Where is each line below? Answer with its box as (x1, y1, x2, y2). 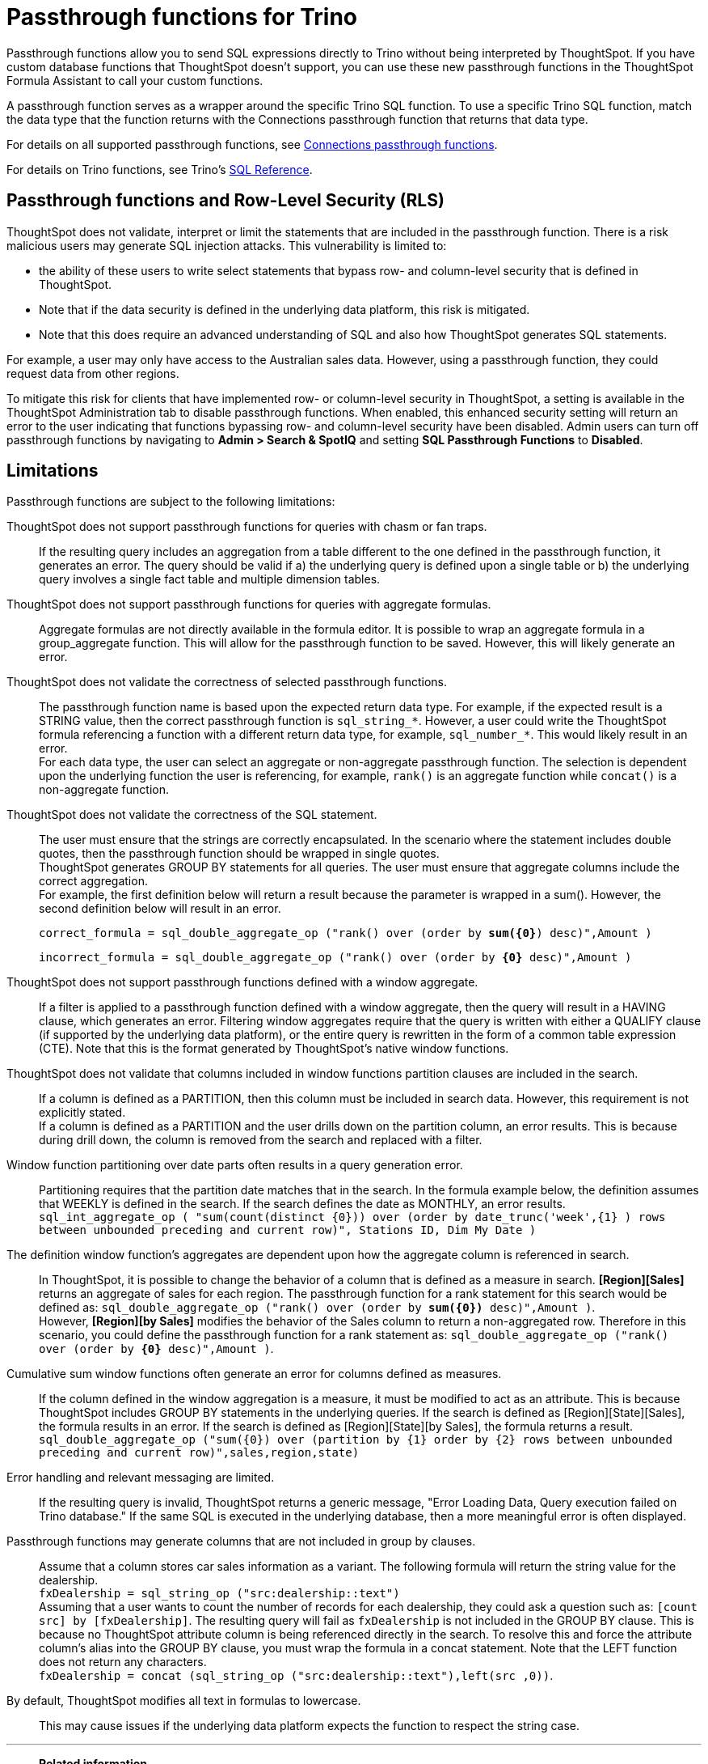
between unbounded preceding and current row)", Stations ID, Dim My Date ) (39, 1223, 537, 1237)
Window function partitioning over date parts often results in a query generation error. (6, 1158, 463, 1172)
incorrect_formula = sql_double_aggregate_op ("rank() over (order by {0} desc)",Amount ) (39, 951, 632, 965)
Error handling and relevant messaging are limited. (6, 1470, 275, 1485)
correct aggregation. (39, 874, 148, 888)
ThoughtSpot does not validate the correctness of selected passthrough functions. (6, 675, 447, 689)
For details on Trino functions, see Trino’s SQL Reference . (6, 162, 313, 176)
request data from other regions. (6, 366, 179, 380)
